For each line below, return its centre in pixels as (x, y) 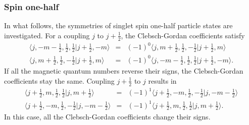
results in (162, 80)
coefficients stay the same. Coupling (59, 80)
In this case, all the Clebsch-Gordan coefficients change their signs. (107, 116)
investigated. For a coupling (47, 35)
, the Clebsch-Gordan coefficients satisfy (183, 35)
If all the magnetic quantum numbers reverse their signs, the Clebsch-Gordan (124, 71)
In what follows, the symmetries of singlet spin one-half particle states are (118, 25)
